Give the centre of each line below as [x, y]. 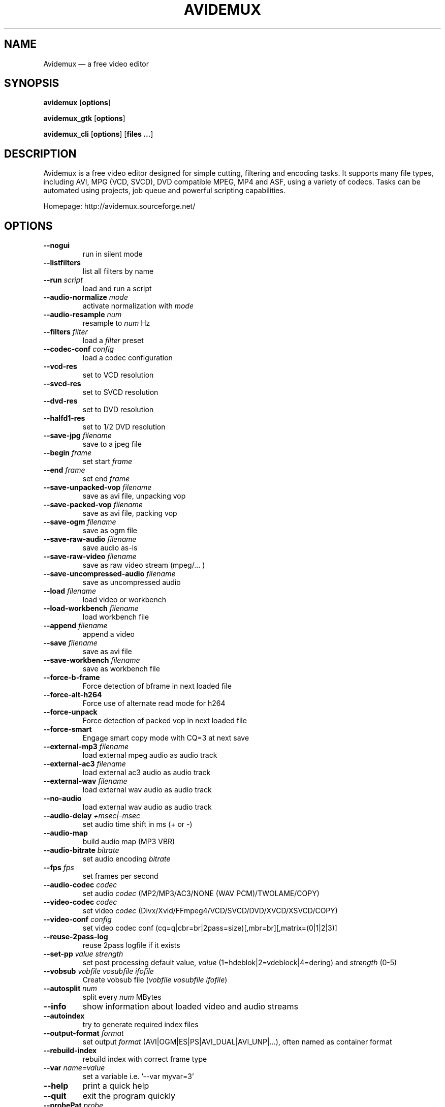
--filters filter [66, 332]
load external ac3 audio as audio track [147, 773]
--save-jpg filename [77, 436]
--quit [55, 1096]
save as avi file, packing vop [130, 513]
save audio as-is [110, 548]
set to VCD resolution [118, 375]
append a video [108, 634]
